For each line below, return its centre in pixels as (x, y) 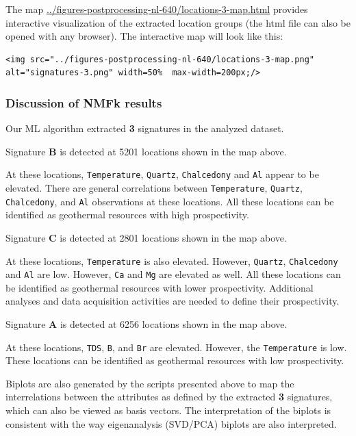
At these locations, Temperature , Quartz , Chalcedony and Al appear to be (162, 174)
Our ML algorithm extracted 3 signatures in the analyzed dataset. (145, 128)
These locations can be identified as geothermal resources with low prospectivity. (175, 360)
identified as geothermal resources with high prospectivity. (127, 215)
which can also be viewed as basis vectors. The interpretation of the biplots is (168, 410)
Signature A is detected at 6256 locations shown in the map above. (147, 324)
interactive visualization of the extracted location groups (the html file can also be (178, 22)
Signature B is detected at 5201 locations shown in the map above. (146, 151)
